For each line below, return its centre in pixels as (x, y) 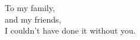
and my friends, (33, 19)
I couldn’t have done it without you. (70, 30)
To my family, (30, 8)
